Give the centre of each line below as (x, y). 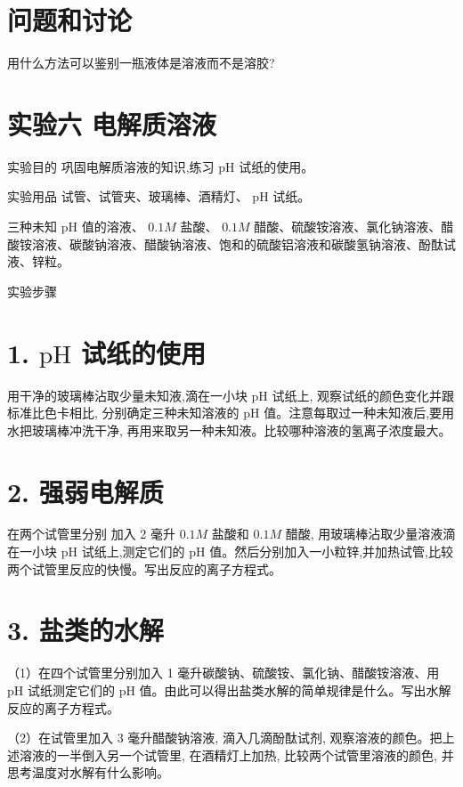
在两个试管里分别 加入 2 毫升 (91, 534)
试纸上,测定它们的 (133, 552)
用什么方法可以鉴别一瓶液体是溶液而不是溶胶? (141, 63)
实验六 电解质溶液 (112, 123)
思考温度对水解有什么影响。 (88, 772)
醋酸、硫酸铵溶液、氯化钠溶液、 (348, 227)
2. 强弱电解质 (85, 491)
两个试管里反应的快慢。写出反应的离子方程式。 (144, 568)
